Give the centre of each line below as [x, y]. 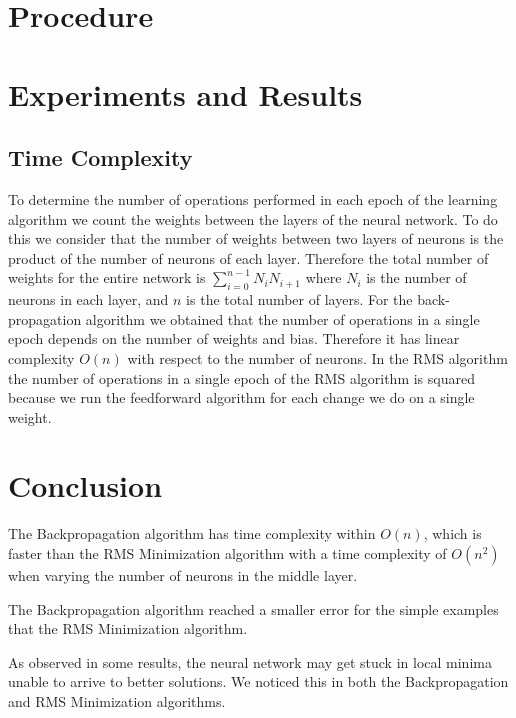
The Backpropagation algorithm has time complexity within [192, 533]
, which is [452, 533]
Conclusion [85, 485]
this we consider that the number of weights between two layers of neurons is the [256, 238]
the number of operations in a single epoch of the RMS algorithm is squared [241, 377]
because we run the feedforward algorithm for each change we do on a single [241, 397]
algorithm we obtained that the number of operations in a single [282, 318]
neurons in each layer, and [88, 299]
